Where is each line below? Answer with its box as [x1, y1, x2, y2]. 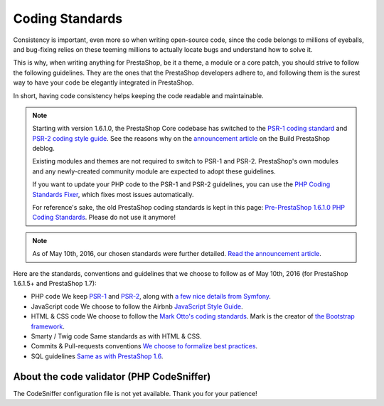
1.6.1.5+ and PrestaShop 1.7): [13, 279, 97, 287]
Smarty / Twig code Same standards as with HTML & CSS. [31, 331, 202, 341]
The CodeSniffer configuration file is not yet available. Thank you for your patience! [13, 389, 257, 397]
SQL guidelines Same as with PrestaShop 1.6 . [31, 352, 164, 360]
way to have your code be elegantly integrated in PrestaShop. [13, 78, 194, 87]
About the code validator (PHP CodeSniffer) [13, 370, 211, 383]
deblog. [32, 144, 55, 153]
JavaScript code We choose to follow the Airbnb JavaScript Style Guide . [31, 302, 243, 311]
